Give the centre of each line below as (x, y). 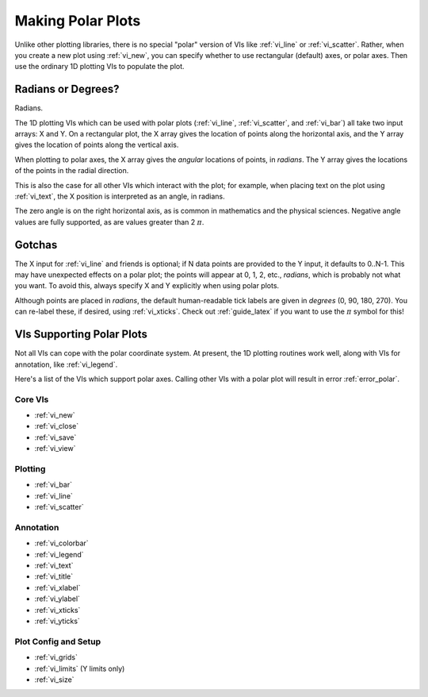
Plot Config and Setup (58, 641)
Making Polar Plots (78, 21)
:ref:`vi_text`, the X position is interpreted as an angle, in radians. (120, 196)
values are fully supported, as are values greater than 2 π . (109, 221)
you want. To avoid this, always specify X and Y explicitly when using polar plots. (147, 286)
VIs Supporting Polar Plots (81, 335)
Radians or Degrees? (67, 89)
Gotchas (36, 245)
